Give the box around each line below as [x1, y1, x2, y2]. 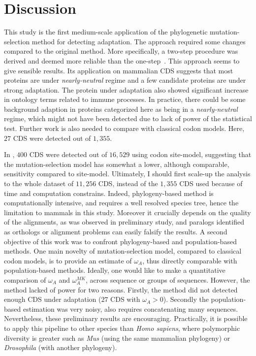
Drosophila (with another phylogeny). [4, 342, 117, 353]
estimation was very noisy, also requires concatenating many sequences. [23, 303, 238, 314]
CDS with [110, 294, 140, 304]
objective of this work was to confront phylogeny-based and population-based [4, 236, 237, 246]
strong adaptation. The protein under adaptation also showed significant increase [4, 84, 249, 95]
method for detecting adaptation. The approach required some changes [32, 36, 246, 46]
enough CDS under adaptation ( [4, 294, 101, 304]
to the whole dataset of [4, 178, 74, 189]
